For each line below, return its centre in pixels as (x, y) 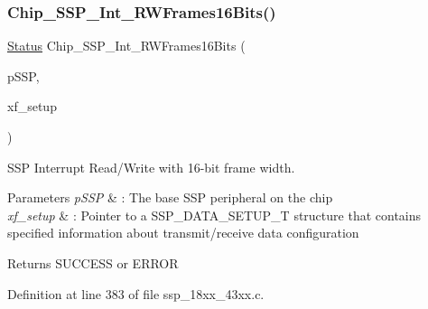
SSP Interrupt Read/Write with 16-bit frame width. (151, 167)
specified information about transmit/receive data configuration (183, 233)
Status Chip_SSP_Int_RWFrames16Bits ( (126, 46)
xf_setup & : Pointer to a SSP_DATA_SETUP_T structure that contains (214, 215)
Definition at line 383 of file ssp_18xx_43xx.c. (136, 293)
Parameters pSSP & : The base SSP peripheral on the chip (170, 197)
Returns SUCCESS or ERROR (93, 262)
